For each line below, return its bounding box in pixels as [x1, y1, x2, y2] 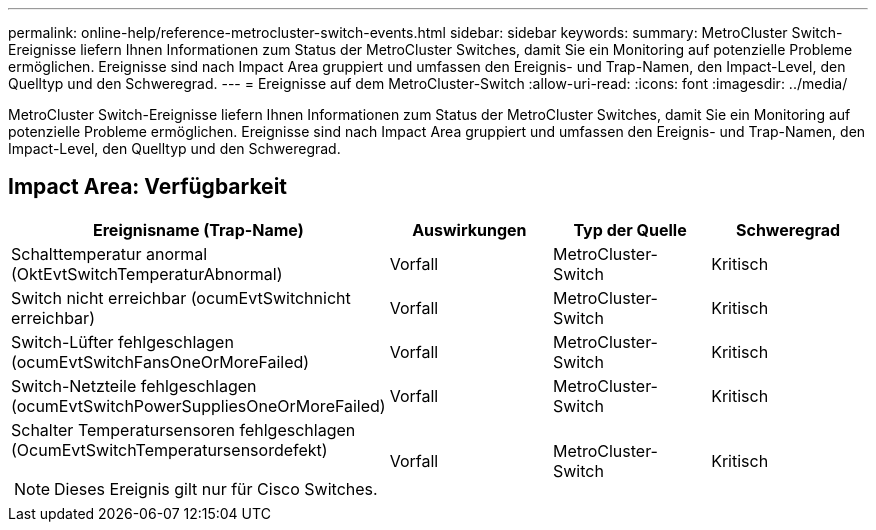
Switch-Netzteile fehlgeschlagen [11, 375, 257, 396]
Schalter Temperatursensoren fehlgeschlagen [11, 419, 356, 440]
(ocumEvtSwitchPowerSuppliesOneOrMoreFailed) [11, 395, 386, 416]
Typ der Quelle [573, 219, 687, 240]
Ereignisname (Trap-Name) [93, 219, 304, 240]
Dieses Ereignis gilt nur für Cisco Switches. [54, 478, 378, 499]
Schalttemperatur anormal [11, 243, 208, 264]
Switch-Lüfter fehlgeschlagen [11, 331, 234, 352]
